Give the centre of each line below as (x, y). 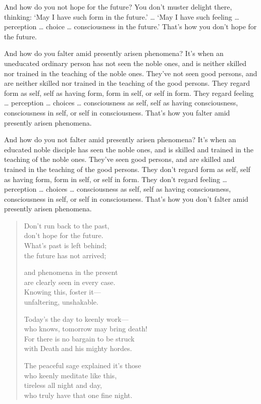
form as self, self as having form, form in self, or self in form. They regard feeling (129, 93)
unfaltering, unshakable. (61, 302)
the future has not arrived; (65, 255)
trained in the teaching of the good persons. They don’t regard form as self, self (127, 169)
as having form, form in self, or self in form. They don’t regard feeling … (116, 179)
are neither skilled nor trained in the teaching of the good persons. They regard (127, 83)
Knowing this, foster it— (62, 292)
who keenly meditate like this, (70, 375)
